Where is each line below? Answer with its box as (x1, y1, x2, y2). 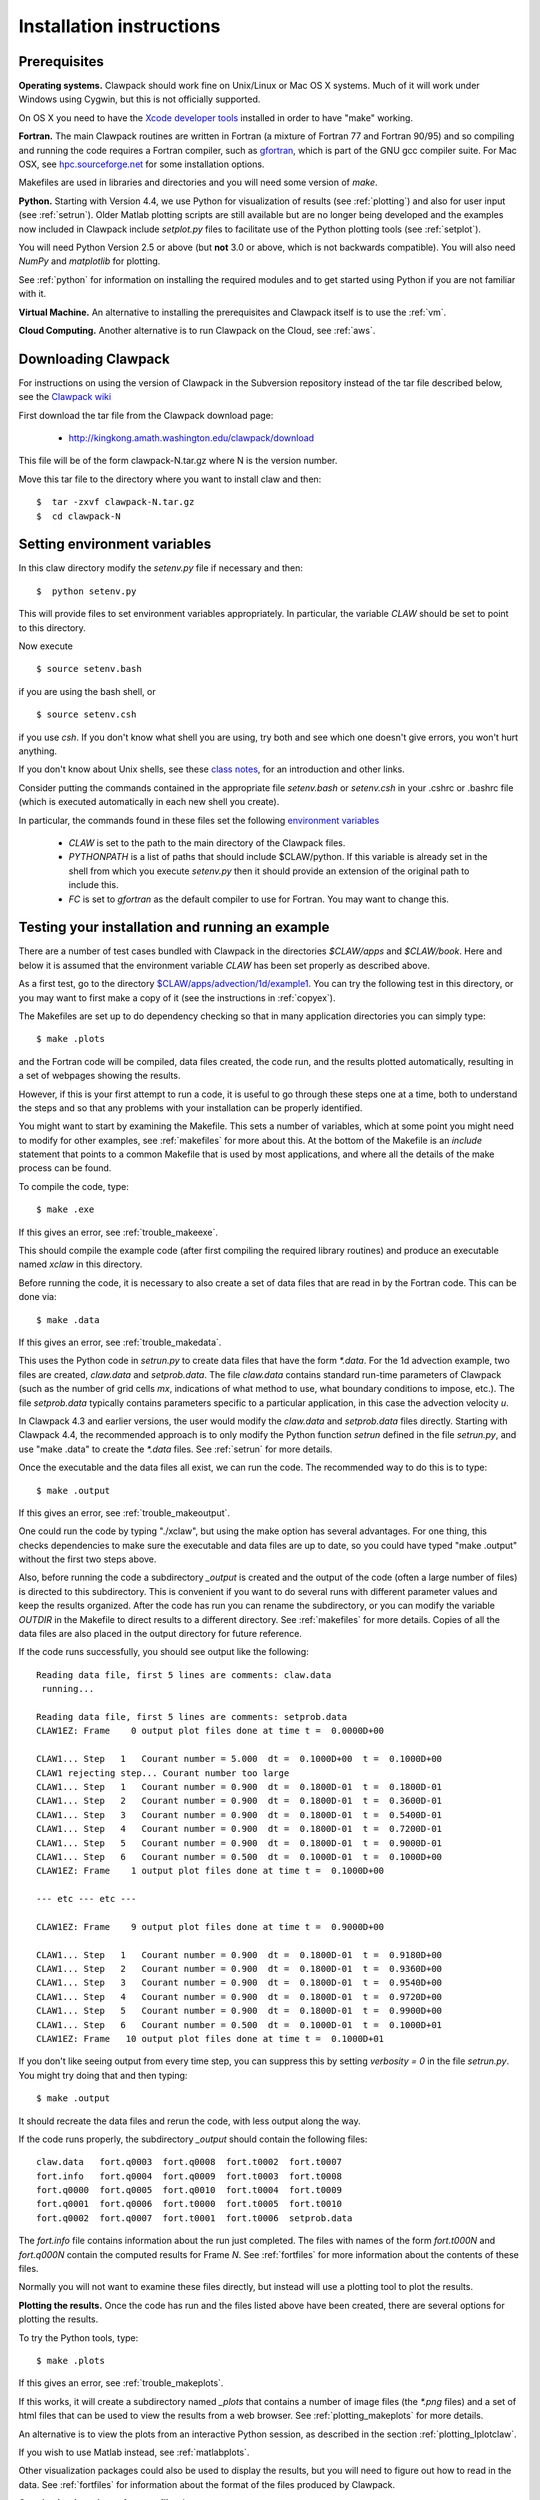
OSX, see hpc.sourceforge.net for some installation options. (18, 158, 265, 170)
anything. (18, 745, 58, 757)
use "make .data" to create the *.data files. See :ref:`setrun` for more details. (18, 1443, 333, 1455)
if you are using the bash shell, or (18, 685, 156, 697)
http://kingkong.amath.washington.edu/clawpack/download (68, 432, 315, 444)
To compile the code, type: (18, 1180, 129, 1192)
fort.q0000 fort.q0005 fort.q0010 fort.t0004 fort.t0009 (36, 2185, 342, 2196)
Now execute (18, 640, 74, 652)
